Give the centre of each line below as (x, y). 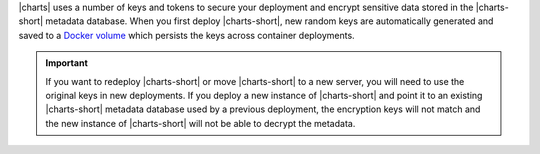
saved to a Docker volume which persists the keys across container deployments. (186, 35)
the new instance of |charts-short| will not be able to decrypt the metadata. (200, 123)
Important (67, 63)
